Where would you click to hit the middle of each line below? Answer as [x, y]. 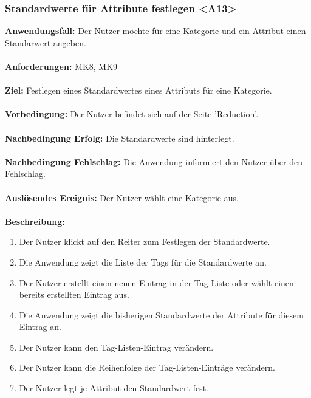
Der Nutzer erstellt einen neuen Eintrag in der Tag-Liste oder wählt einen [156, 282]
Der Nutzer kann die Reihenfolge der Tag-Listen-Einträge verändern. [147, 367]
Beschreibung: [35, 221]
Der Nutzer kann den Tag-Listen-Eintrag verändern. [116, 347]
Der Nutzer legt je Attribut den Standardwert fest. [114, 388]
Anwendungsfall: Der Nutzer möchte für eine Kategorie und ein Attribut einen [155, 31]
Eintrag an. [40, 327]
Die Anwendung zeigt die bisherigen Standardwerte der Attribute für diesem [161, 314]
